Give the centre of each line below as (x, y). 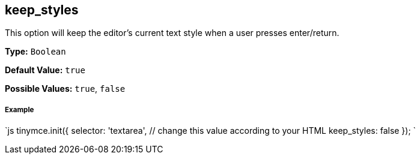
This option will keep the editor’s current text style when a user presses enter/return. (172, 33)
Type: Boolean (35, 52)
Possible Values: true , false (65, 89)
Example (20, 109)
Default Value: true (45, 70)
